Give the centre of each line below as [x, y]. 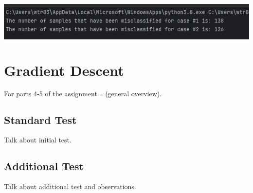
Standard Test [40, 119]
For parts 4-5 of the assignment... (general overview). [83, 93]
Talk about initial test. [38, 140]
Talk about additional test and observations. [70, 186]
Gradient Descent [64, 70]
